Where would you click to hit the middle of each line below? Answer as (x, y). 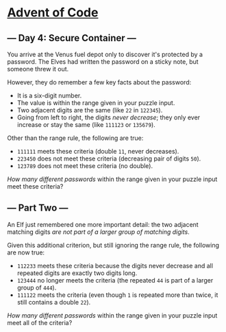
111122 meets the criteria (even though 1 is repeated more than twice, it (117, 295)
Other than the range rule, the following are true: (75, 138)
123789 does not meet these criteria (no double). (85, 166)
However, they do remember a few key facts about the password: (99, 82)
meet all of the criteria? (40, 322)
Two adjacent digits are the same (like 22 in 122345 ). (90, 110)
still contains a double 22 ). (54, 302)
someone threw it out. (38, 69)
